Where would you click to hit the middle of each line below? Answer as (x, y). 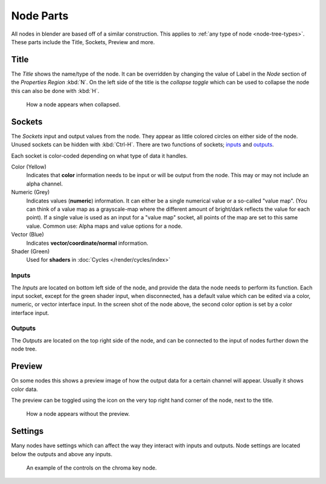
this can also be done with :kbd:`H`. (55, 91)
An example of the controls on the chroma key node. (91, 468)
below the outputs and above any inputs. (62, 454)
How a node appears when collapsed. (73, 105)
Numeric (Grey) (30, 192)
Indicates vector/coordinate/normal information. (87, 243)
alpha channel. (45, 184)
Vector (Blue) (28, 234)
